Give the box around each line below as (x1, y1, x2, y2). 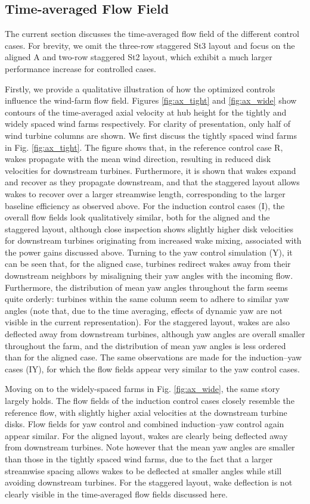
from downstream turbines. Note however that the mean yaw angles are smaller (5, 441, 295, 453)
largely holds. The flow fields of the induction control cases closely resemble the (5, 394, 294, 407)
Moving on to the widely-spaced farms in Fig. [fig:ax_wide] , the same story (5, 382, 280, 395)
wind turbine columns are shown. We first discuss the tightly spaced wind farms (5, 129, 297, 141)
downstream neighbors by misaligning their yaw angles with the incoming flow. (5, 269, 293, 282)
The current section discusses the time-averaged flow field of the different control (5, 27, 300, 40)
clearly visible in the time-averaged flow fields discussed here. (5, 487, 228, 500)
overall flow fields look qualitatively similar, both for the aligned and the (5, 211, 270, 223)
